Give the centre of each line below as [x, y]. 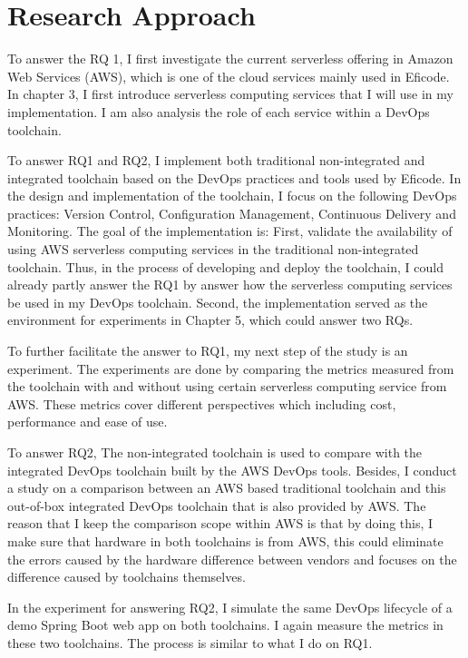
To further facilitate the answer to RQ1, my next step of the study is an [208, 351]
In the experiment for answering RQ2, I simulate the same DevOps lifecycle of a [230, 607]
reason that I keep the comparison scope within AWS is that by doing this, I [220, 523]
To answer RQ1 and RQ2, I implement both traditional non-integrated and [216, 160]
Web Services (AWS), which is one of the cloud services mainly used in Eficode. [229, 76]
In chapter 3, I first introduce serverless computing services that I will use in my [230, 94]
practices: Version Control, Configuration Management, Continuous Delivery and [232, 213]
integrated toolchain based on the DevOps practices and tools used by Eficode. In [234, 177]
